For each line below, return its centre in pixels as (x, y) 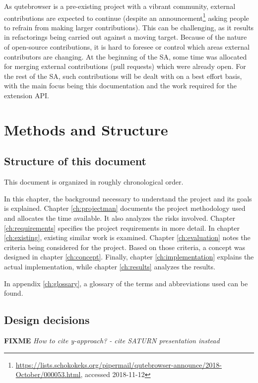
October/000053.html (48, 374)
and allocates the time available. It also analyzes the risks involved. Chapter (120, 218)
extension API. (27, 95)
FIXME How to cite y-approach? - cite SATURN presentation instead (112, 340)
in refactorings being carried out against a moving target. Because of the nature (126, 37)
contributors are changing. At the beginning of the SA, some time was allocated (126, 56)
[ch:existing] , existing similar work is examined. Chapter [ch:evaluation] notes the (127, 237)
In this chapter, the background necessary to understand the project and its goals (128, 198)
